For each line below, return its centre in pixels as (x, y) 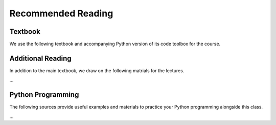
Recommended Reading (61, 13)
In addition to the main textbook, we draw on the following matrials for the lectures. (97, 70)
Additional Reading (40, 58)
